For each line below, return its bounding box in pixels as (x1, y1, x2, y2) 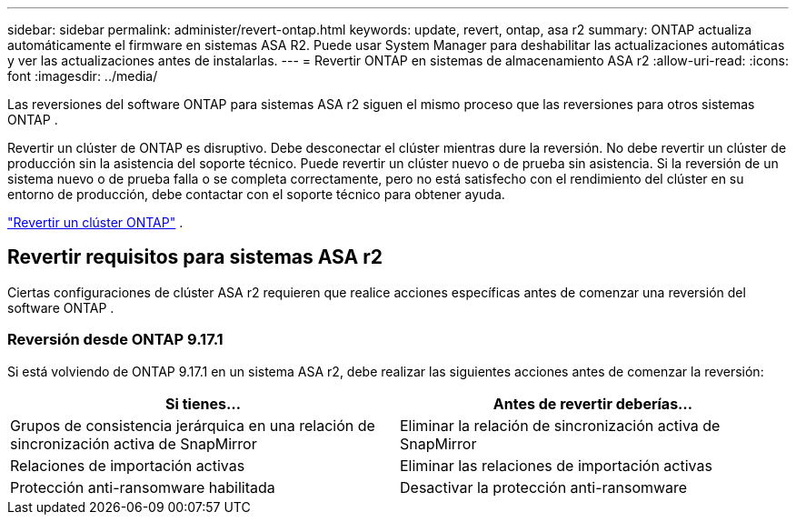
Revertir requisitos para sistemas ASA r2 (7, 246, 383, 269)
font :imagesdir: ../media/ (7, 68, 158, 84)
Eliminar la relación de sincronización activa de (400, 416, 721, 435)
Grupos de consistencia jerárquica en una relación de (10, 416, 375, 435)
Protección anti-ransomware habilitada (10, 477, 275, 497)
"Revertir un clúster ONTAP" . (7, 215, 184, 230)
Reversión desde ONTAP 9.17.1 (7, 330, 224, 349)
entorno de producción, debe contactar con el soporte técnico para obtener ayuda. (7, 186, 505, 202)
